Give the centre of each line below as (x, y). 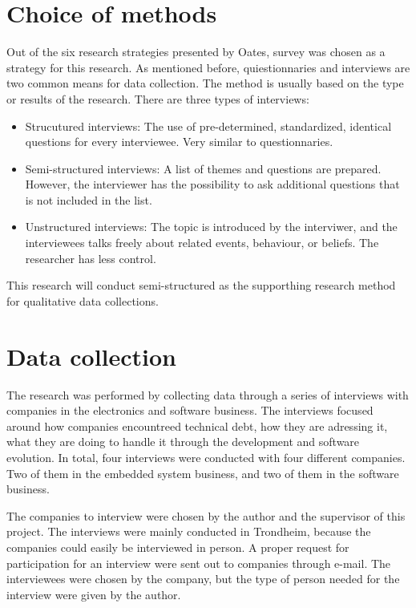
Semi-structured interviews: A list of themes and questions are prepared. (203, 168)
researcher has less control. (91, 258)
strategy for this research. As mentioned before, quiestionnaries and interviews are (208, 67)
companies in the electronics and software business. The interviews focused (190, 410)
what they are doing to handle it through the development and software (183, 442)
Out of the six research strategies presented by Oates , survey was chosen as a (196, 52)
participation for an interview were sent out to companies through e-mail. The (199, 563)
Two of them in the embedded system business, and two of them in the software (203, 473)
